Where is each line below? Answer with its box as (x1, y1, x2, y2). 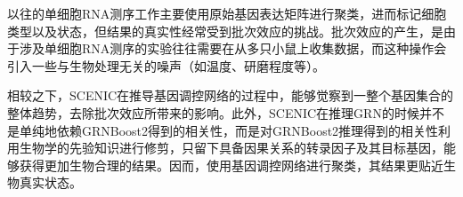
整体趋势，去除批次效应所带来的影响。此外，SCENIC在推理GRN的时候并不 (7, 103, 444, 122)
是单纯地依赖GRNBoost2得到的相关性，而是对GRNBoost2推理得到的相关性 (7, 121, 439, 139)
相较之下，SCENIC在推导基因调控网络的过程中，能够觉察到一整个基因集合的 (7, 86, 454, 105)
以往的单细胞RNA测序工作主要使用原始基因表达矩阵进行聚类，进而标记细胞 (7, 4, 447, 22)
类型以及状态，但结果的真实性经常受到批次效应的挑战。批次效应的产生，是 (7, 21, 443, 40)
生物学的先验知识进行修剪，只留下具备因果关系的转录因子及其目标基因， (19, 138, 443, 157)
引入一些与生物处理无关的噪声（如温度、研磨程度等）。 (7, 56, 325, 75)
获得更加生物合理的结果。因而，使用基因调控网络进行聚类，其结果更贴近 (19, 155, 443, 174)
